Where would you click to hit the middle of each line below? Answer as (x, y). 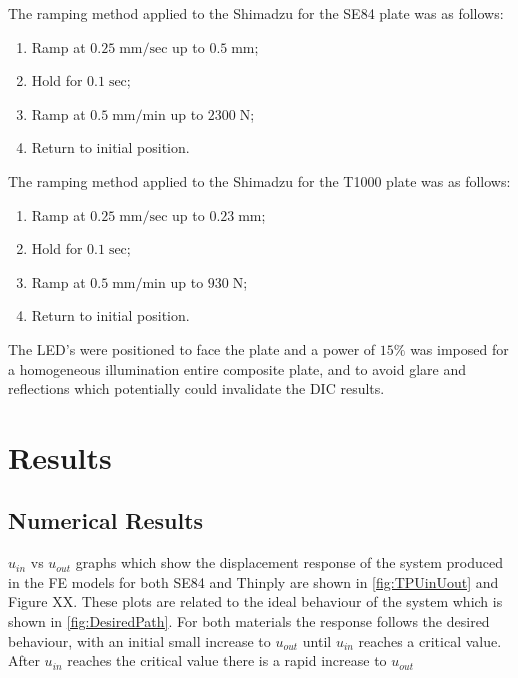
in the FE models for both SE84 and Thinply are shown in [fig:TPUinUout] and (253, 581)
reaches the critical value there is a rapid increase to (227, 660)
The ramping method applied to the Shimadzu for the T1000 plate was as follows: (259, 180)
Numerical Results (106, 520)
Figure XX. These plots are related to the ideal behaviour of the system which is (255, 601)
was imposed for (459, 348)
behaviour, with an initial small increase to (139, 640)
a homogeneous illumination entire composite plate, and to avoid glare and (237, 368)
